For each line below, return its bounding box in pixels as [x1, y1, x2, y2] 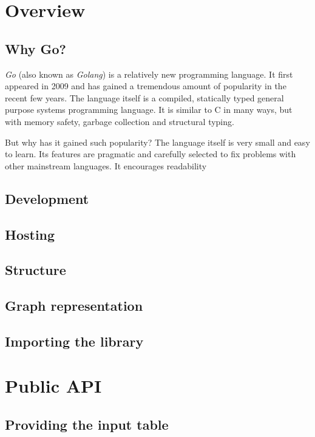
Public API [5, 373, 102, 398]
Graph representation [5, 296, 143, 315]
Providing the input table [5, 415, 169, 433]
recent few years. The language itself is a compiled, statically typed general [5, 91, 284, 104]
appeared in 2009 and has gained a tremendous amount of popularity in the [5, 80, 286, 92]
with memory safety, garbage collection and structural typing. [5, 115, 234, 127]
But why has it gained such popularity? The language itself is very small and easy [5, 135, 310, 148]
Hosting [5, 225, 55, 243]
